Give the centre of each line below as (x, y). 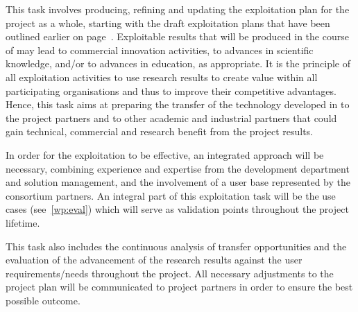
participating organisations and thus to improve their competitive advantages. (171, 90)
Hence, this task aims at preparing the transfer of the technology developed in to (178, 104)
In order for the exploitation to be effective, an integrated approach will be (165, 154)
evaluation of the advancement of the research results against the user (154, 260)
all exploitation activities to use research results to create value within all (162, 77)
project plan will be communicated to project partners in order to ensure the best (179, 287)
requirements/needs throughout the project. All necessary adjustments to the (170, 273)
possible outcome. (43, 300)
